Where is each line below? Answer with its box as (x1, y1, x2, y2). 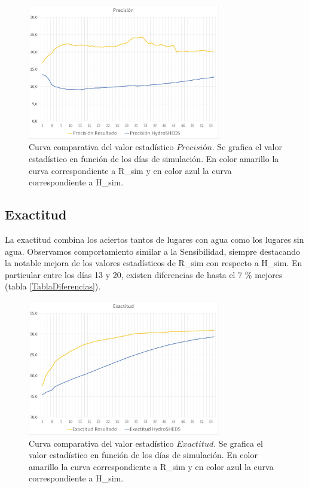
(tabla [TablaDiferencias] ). (5, 280, 101, 292)
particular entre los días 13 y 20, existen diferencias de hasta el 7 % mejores (5, 268, 283, 280)
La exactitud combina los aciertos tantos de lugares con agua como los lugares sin (5, 233, 304, 246)
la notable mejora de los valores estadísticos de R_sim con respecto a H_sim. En (5, 257, 302, 269)
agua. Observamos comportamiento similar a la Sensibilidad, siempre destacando (5, 245, 301, 257)
